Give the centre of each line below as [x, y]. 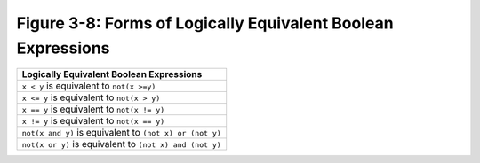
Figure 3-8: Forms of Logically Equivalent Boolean [205, 23]
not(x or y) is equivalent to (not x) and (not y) [121, 144]
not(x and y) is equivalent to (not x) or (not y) [121, 133]
